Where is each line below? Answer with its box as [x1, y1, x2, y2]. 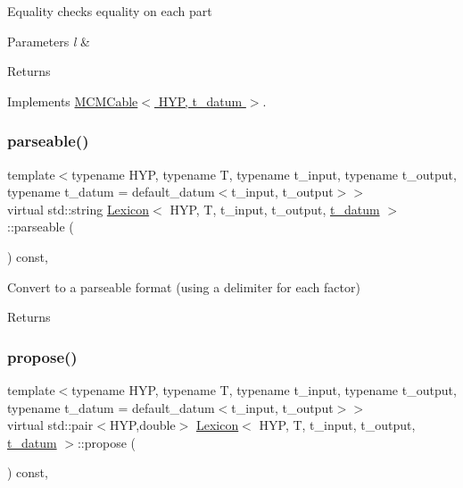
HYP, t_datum [158, 91, 243, 110]
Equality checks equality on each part [7, 2, 212, 20]
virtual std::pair [7, 416, 94, 434]
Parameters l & [7, 31, 91, 50]
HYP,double [109, 416, 176, 434]
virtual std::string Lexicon [7, 199, 150, 218]
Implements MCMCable [7, 91, 138, 110]
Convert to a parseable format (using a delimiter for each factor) [7, 277, 360, 296]
